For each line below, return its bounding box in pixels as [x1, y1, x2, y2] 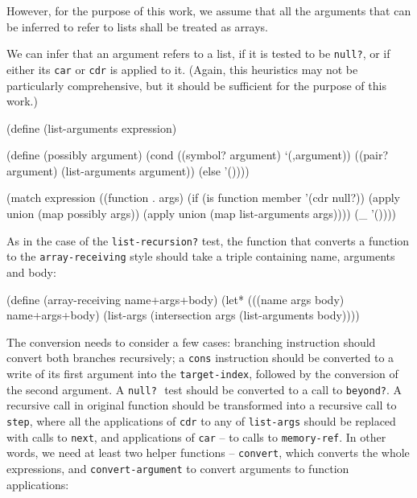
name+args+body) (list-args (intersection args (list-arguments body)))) [6, 307, 360, 323]
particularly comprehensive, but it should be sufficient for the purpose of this [6, 76, 386, 93]
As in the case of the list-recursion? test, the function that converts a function [6, 232, 410, 249]
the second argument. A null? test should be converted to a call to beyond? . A [6, 381, 403, 397]
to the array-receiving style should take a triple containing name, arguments [6, 248, 395, 265]
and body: [6, 263, 56, 280]
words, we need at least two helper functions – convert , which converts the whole [6, 444, 410, 461]
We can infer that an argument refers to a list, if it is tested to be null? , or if [6, 45, 390, 62]
